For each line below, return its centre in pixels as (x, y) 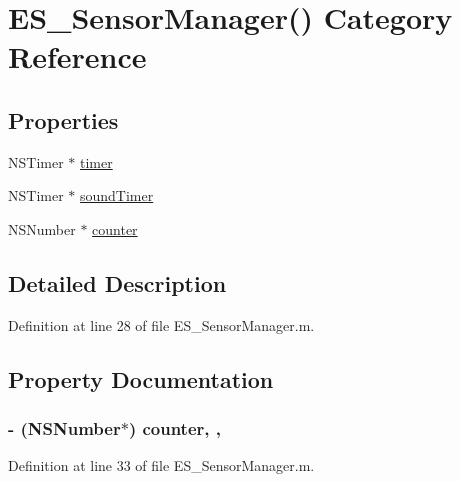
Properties (63, 119)
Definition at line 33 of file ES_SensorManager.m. (161, 465)
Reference (77, 56)
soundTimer (116, 195)
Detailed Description (117, 282)
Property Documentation (141, 378)
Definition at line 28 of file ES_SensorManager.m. (161, 324)
